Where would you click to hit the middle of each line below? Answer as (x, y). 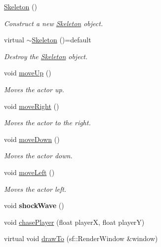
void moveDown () (32, 139)
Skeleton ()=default (61, 40)
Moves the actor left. (35, 189)
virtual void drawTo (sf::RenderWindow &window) (81, 238)
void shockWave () (34, 205)
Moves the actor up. (34, 89)
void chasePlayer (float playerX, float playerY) (74, 222)
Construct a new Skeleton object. (54, 23)
